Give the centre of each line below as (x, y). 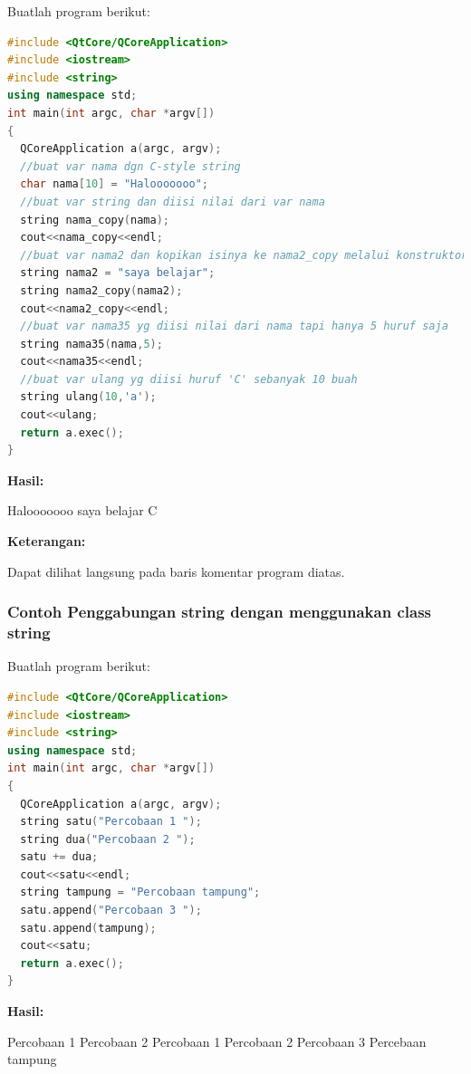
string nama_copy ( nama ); (95, 220)
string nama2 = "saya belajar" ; (118, 273)
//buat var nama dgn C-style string (130, 166)
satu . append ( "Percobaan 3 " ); (111, 911)
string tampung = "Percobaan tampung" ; (140, 892)
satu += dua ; (59, 857)
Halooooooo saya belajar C (82, 510)
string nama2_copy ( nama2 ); (101, 290)
